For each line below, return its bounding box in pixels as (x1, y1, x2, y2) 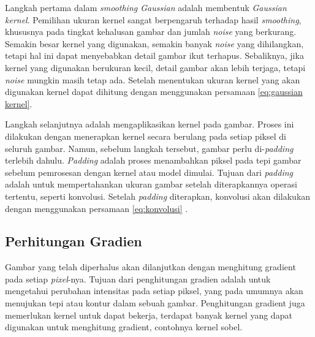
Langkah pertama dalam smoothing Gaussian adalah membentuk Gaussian (5, 1, 287, 13)
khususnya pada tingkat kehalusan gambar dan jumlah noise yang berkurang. (5, 25, 297, 38)
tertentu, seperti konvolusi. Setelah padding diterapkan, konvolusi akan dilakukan (5, 189, 311, 202)
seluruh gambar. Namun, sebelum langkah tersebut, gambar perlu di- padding (5, 142, 294, 154)
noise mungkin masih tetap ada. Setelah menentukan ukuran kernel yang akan (5, 73, 300, 86)
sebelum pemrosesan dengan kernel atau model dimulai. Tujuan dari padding (5, 165, 293, 178)
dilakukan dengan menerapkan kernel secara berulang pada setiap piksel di (5, 129, 286, 142)
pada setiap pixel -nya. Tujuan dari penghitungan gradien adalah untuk (5, 272, 271, 285)
